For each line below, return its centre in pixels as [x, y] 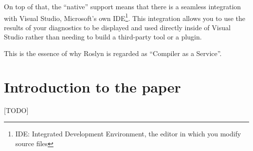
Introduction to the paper [92, 86]
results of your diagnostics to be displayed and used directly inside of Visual [117, 27]
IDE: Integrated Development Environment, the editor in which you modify [128, 134]
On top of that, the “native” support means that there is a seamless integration [123, 6]
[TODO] [16, 110]
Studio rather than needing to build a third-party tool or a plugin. [103, 37]
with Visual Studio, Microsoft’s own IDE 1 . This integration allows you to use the [125, 17]
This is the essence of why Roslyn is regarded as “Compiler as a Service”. [113, 53]
